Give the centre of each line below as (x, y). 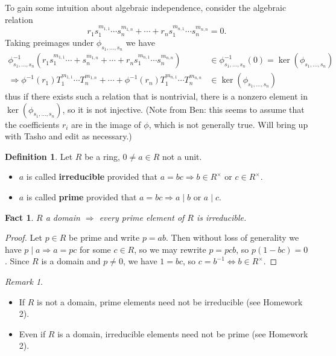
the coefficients (32, 124)
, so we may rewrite (170, 249)
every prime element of (142, 217)
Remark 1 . (24, 281)
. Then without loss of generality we (233, 237)
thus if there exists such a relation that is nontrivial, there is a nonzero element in (156, 96)
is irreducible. (221, 217)
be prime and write (104, 237)
